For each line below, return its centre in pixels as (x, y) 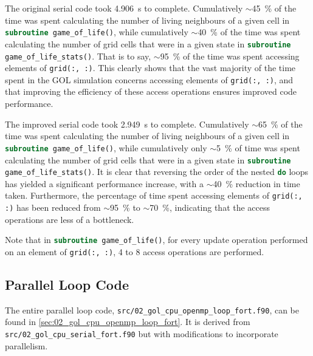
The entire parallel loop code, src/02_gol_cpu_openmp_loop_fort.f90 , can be (152, 310)
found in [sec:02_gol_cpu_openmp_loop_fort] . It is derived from (128, 322)
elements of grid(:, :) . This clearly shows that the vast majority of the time (150, 68)
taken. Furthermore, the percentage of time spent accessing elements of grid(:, (154, 195)
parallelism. (26, 345)
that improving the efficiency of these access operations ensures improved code (151, 91)
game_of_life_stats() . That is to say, (78, 56)
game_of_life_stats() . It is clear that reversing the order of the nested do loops (157, 172)
